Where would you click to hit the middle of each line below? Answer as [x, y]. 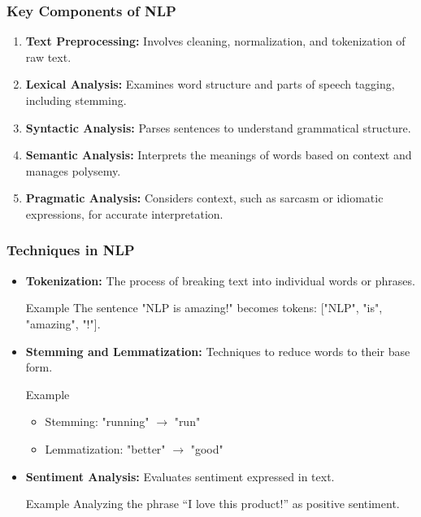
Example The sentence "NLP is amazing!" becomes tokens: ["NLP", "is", [204, 308]
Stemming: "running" [97, 421]
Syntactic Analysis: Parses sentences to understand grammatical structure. [218, 127]
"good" [207, 448]
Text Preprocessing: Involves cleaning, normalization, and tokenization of [215, 41]
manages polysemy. [73, 170]
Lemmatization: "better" [105, 448]
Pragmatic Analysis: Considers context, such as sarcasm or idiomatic [204, 198]
